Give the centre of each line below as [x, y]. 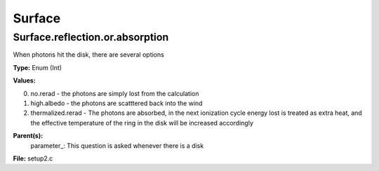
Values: [25, 81]
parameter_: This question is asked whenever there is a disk [117, 145]
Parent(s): [28, 136]
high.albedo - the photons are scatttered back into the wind [117, 103]
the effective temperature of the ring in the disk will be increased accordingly [142, 123]
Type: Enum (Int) [38, 67]
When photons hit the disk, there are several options [88, 55]
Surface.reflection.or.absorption [91, 37]
